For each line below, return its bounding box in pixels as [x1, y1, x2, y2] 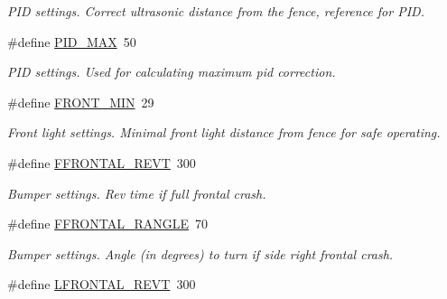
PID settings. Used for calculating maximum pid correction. [7, 62, 336, 81]
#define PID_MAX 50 [7, 32, 136, 51]
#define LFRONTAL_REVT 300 [7, 275, 196, 294]
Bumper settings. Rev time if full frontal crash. [7, 183, 266, 202]
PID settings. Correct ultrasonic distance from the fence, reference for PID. [7, 2, 424, 20]
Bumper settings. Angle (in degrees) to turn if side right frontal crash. [7, 244, 394, 263]
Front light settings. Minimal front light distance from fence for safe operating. [7, 123, 441, 142]
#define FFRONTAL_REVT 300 [7, 153, 196, 172]
